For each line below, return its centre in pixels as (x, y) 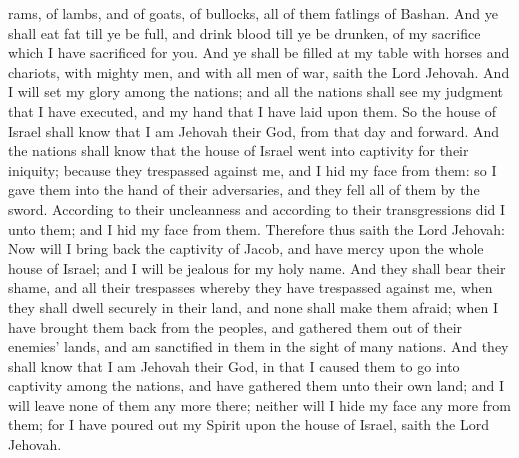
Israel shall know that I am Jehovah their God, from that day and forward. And (254, 130)
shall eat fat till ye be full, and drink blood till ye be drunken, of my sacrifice (244, 32)
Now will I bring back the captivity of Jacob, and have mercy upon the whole (246, 248)
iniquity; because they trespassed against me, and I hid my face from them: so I (252, 169)
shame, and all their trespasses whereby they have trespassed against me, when (250, 287)
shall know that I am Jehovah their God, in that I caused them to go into (234, 365)
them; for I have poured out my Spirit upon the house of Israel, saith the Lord (248, 424)
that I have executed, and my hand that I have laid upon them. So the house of (252, 110)
